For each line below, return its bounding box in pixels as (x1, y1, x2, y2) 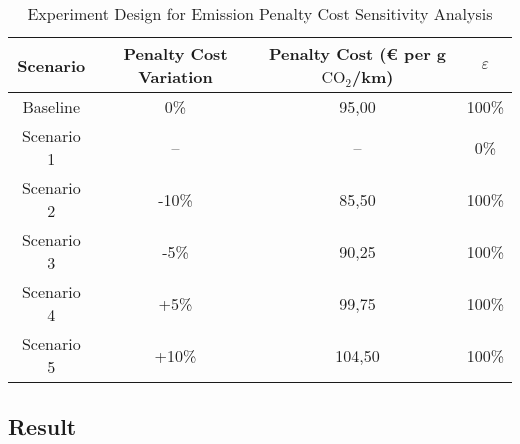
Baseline (22, 95, 81, 118)
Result (8, 411, 77, 442)
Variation (138, 65, 213, 88)
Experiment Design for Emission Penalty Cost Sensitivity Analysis (27, 2, 493, 25)
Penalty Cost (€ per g (268, 42, 447, 65)
